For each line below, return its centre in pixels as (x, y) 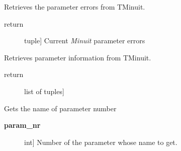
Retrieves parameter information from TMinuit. (78, 57)
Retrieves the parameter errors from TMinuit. (75, 7)
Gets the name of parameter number (60, 108)
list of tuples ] (44, 91)
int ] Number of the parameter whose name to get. (101, 142)
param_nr (22, 125)
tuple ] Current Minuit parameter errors (85, 41)
